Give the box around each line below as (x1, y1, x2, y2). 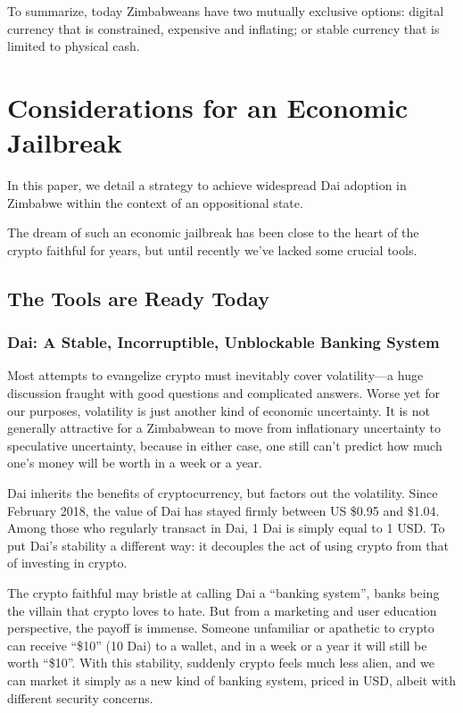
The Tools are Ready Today (7, 284, 269, 311)
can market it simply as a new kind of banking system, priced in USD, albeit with (7, 670, 457, 689)
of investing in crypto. (7, 553, 128, 572)
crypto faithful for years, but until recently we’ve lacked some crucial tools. (7, 240, 418, 259)
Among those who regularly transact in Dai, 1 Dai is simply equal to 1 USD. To (7, 518, 445, 537)
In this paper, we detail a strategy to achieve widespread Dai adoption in (7, 176, 407, 195)
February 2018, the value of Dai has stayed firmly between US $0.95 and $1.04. (7, 501, 440, 519)
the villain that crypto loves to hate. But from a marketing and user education (7, 601, 437, 619)
